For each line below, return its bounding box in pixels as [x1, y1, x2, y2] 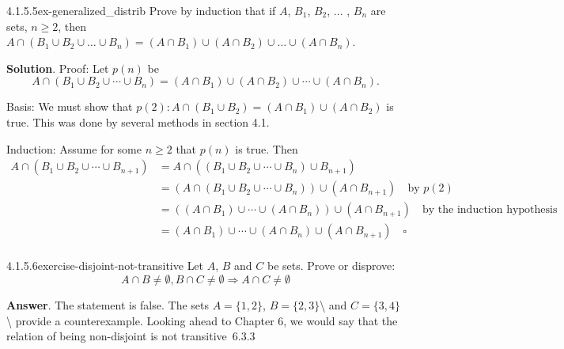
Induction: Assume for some [6, 140, 142, 157]
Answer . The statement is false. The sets [6, 296, 210, 313]
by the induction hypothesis [422, 204, 558, 216]
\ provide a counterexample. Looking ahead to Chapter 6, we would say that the [6, 312, 398, 328]
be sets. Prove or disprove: [267, 257, 396, 274]
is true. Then [235, 140, 298, 157]
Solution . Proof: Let [6, 59, 109, 76]
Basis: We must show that [6, 98, 133, 115]
